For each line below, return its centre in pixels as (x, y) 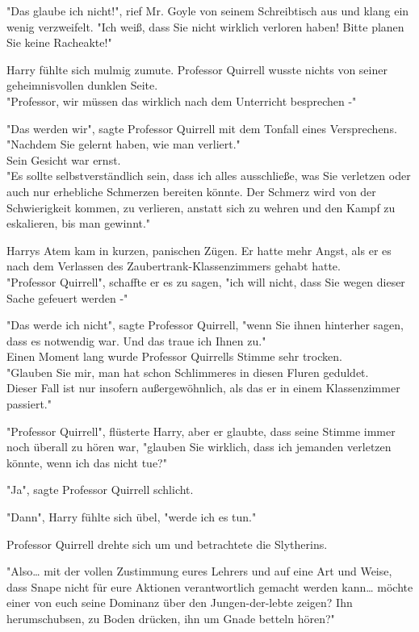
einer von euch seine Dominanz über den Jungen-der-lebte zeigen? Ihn (180, 603)
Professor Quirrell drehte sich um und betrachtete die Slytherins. (167, 544)
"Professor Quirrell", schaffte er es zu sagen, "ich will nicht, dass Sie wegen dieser (206, 281)
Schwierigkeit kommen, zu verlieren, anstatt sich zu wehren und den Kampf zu (201, 207)
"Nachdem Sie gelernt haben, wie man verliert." (124, 144)
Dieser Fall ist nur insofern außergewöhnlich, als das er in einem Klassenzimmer (203, 388)
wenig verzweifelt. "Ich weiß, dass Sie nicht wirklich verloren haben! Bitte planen (205, 26)
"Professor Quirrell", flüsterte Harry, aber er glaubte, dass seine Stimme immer (201, 431)
